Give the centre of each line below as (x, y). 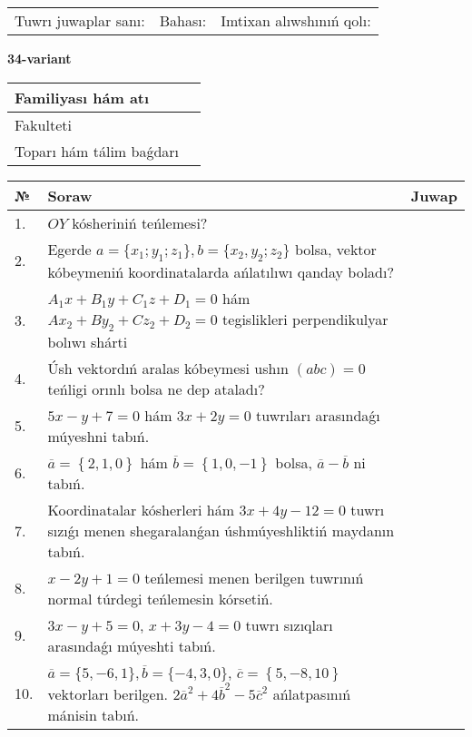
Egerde (69, 249)
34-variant (39, 58)
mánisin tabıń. (93, 714)
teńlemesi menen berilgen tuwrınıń (254, 577)
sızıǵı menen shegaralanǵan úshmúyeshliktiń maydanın (221, 530)
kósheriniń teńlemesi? (140, 222)
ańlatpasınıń (312, 693)
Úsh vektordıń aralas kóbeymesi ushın (168, 368)
